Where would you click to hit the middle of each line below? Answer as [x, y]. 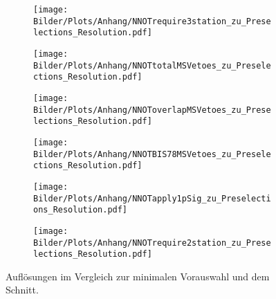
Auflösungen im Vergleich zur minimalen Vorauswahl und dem [138, 276]
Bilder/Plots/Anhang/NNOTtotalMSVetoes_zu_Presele [152, 65]
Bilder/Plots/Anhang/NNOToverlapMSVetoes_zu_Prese [152, 110]
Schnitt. [22, 290]
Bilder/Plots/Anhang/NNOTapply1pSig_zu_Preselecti [152, 198]
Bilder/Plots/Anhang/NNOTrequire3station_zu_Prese [152, 21]
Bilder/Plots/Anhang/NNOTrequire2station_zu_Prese [152, 243]
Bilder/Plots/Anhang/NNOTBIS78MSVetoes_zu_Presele [152, 154]
